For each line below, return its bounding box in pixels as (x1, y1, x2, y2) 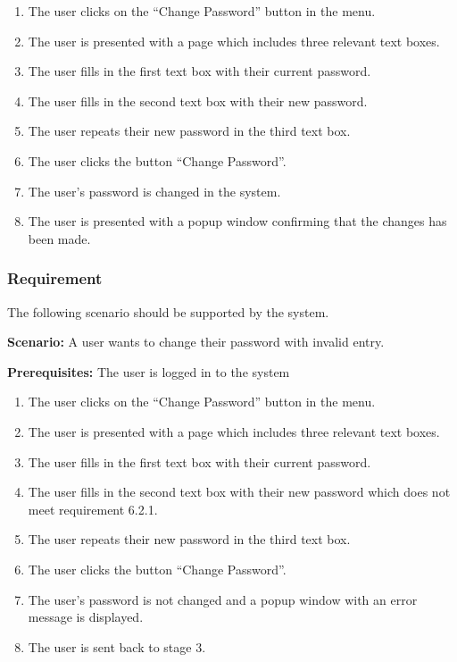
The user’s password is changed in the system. (28, 181, 281, 200)
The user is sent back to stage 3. (28, 637, 206, 656)
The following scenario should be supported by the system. (7, 302, 329, 321)
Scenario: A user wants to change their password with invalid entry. (7, 332, 385, 351)
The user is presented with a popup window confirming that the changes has (28, 212, 447, 230)
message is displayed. (28, 608, 144, 626)
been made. (28, 229, 91, 247)
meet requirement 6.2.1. (28, 499, 158, 518)
